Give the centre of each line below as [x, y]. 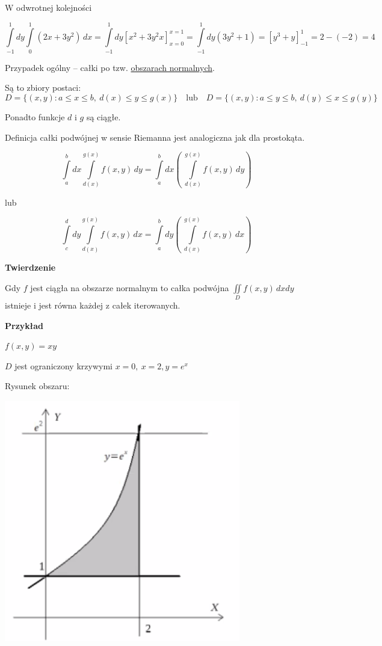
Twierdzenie [30, 267]
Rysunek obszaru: [37, 386]
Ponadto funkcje [35, 116]
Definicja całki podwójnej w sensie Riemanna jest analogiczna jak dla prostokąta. [155, 137]
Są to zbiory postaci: [43, 88]
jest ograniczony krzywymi [63, 365]
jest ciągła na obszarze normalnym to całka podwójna [130, 287]
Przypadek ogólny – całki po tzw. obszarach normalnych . [110, 67]
